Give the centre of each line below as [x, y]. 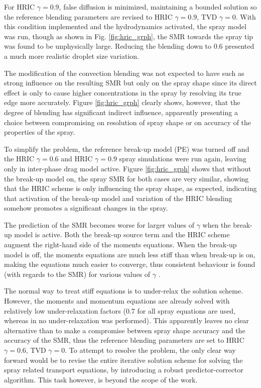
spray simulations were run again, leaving [183, 159]
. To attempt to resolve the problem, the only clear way [150, 350]
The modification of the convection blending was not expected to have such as [124, 73]
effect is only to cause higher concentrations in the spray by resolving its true [123, 92]
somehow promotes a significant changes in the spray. [86, 208]
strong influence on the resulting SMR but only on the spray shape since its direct [130, 83]
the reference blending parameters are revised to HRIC [88, 16]
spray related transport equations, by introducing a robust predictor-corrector [124, 370]
